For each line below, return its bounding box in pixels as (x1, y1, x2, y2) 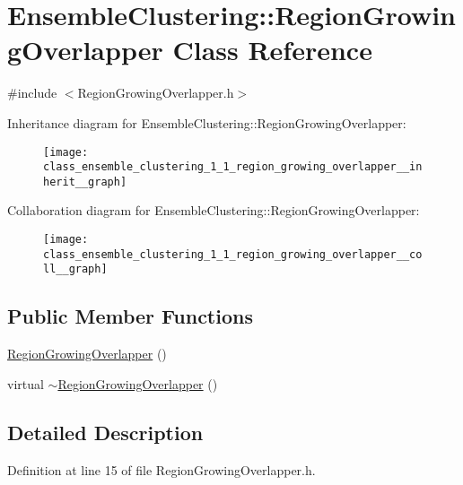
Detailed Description (7, 418, 204, 446)
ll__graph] (43, 263, 108, 276)
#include (7, 83, 57, 102)
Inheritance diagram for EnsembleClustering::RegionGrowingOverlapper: (7, 113, 406, 132)
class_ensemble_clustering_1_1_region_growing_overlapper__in (43, 160, 423, 174)
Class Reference (172, 31, 372, 68)
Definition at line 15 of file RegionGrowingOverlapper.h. (7, 460, 316, 479)
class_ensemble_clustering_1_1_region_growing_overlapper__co (43, 247, 423, 261)
